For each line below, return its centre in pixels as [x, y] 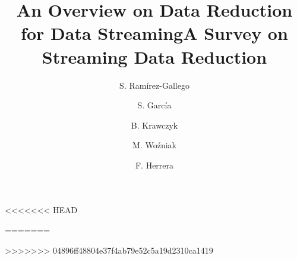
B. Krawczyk [154, 125]
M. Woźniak [154, 145]
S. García [154, 105]
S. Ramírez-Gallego [154, 85]
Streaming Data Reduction [154, 56]
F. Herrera [154, 165]
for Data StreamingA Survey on [154, 33]
